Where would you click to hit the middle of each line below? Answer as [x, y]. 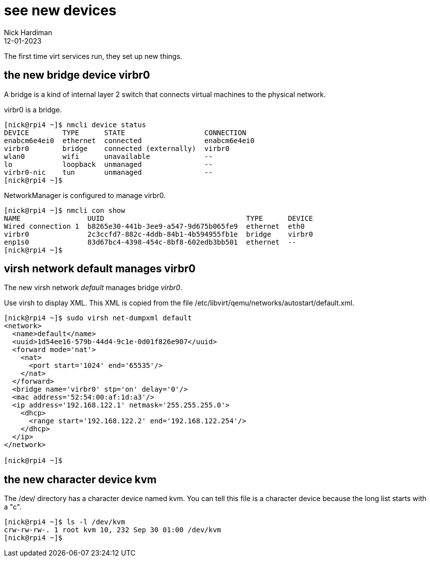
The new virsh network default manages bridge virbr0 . [93, 288]
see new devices [60, 10]
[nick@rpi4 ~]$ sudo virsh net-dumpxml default [98, 318]
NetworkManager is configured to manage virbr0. [85, 195]
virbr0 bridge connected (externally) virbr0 [117, 148]
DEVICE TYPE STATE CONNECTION [125, 132]
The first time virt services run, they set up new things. [93, 56]
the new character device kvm [80, 479]
